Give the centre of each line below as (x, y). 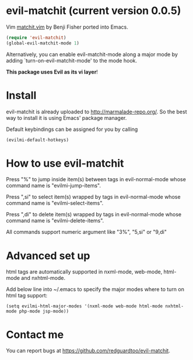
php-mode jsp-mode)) (44, 311)
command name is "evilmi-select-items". (55, 203)
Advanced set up (48, 256)
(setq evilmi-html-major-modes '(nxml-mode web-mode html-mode (85, 306)
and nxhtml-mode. (43, 278)
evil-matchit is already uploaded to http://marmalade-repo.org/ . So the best (96, 112)
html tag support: (27, 296)
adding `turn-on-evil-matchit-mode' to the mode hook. (72, 60)
